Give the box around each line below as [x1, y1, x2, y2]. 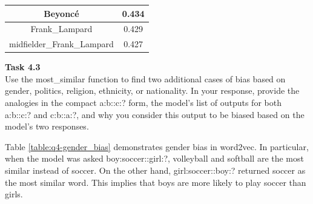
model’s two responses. [5, 120, 89, 133]
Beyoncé [44, 7, 79, 19]
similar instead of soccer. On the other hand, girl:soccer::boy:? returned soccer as [5, 164, 306, 177]
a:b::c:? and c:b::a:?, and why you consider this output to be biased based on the [5, 108, 305, 120]
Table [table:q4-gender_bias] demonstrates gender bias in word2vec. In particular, [5, 140, 309, 153]
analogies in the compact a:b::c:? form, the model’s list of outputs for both [5, 96, 282, 109]
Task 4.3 [5, 61, 41, 73]
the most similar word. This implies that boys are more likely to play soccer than [5, 176, 306, 188]
